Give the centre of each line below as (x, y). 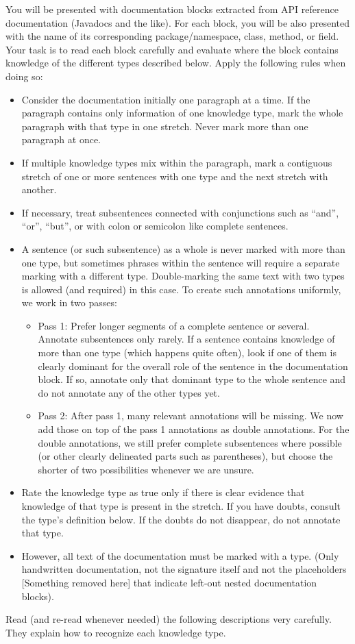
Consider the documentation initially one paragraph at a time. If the (166, 99)
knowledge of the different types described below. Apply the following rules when (176, 63)
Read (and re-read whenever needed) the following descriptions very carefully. (169, 619)
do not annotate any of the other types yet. (129, 392)
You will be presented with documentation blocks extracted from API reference (172, 9)
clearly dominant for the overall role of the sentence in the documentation (193, 366)
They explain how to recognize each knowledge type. (116, 632)
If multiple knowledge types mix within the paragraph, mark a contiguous (177, 162)
